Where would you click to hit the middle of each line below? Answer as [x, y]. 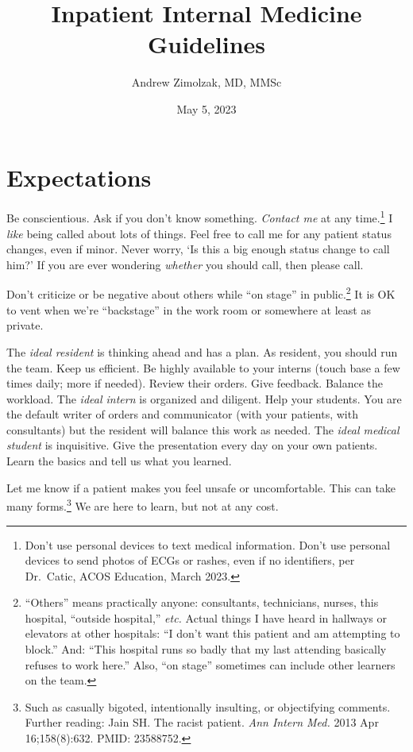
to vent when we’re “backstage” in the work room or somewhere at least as [189, 309]
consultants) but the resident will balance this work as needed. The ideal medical [203, 429]
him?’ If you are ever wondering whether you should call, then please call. [185, 264]
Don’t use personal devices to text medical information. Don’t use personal [208, 544]
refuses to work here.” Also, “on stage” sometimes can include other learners [210, 664]
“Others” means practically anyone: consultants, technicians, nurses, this [202, 602]
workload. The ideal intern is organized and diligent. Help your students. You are [204, 398]
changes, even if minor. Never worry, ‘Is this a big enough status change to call [198, 249]
